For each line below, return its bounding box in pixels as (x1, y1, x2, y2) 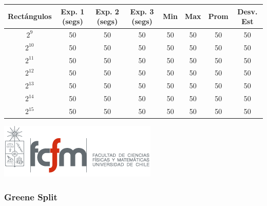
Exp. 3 (130, 6, 154, 16)
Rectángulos (8, 11, 52, 22)
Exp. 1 (61, 6, 85, 16)
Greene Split (4, 190, 58, 203)
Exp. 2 (95, 6, 119, 16)
